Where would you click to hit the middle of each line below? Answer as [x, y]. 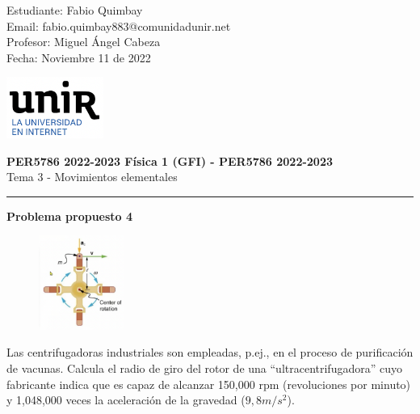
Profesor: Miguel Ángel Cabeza [84, 42]
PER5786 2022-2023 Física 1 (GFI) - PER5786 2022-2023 [170, 161]
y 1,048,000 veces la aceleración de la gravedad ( [126, 400]
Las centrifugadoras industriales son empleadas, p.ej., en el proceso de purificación [210, 352]
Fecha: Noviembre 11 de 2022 [79, 57]
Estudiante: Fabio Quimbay [75, 10]
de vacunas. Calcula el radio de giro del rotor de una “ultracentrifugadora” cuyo [204, 368]
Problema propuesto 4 [70, 215]
